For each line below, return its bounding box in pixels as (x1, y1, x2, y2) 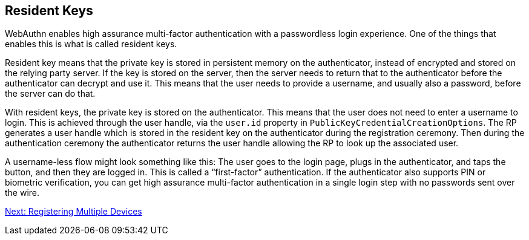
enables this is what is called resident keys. (5, 39, 177, 50)
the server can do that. (5, 88, 96, 99)
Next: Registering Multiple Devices (5, 206, 142, 217)
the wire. (5, 187, 40, 198)
